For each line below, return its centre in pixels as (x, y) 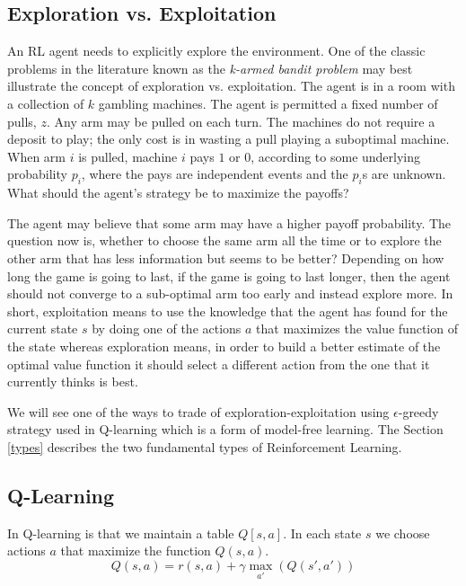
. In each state (322, 533)
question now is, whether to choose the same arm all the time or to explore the (224, 240)
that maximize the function (136, 550)
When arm (36, 156)
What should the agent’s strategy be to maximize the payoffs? (178, 193)
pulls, (22, 121)
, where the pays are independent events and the (215, 174)
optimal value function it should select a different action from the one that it (219, 364)
